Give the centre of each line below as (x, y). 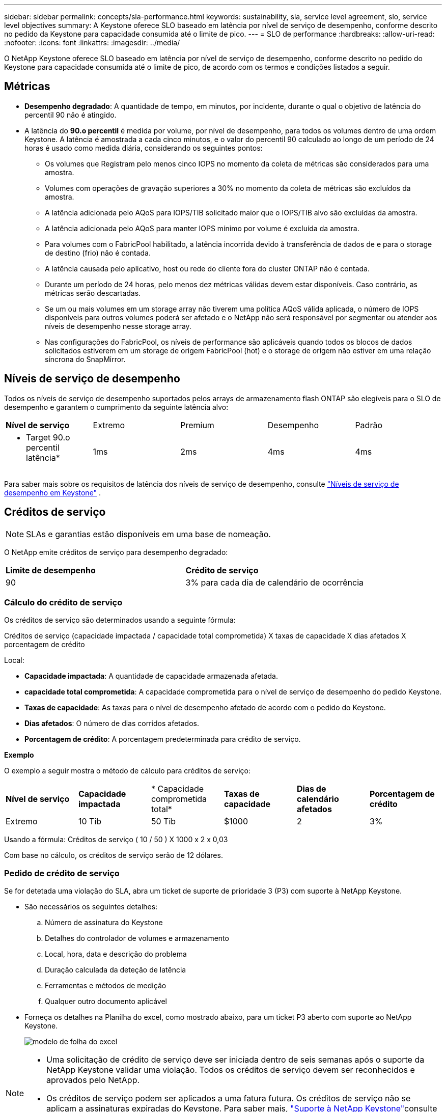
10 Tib (90, 822)
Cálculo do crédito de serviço (63, 602)
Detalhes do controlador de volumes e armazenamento (137, 938)
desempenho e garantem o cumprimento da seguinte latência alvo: (116, 407)
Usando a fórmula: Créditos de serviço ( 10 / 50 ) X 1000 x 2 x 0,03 (116, 840)
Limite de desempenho (51, 570)
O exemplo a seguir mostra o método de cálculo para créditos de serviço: (127, 771)
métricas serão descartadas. (93, 293)
